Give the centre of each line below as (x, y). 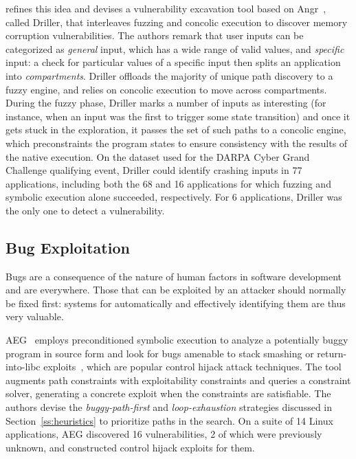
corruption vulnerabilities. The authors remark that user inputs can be (155, 35)
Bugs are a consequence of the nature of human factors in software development (174, 276)
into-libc (23, 367)
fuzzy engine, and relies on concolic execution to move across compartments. (166, 89)
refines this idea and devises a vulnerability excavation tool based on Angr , (166, 8)
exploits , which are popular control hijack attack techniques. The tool (192, 367)
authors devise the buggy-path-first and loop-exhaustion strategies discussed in (169, 407)
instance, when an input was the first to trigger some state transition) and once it (178, 116)
